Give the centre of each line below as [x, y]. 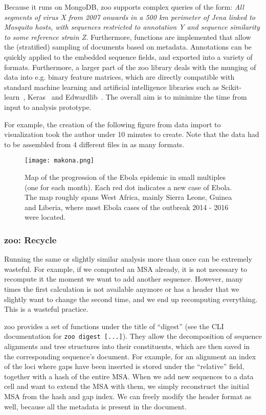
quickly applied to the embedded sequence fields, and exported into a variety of [128, 56]
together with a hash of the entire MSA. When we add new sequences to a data [129, 376]
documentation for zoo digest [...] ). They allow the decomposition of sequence [133, 336]
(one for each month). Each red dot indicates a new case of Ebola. [128, 187]
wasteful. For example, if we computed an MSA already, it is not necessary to [126, 269]
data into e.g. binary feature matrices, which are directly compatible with [119, 77]
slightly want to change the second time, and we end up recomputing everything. [131, 299]
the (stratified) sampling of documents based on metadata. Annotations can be [128, 47]
